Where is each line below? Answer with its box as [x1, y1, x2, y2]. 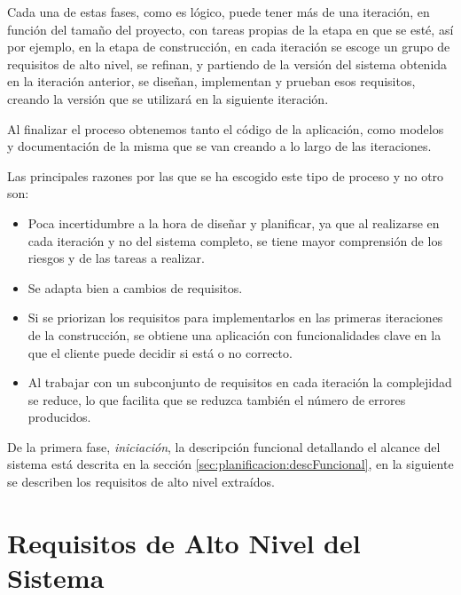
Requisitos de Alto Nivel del [7, 524, 361, 560]
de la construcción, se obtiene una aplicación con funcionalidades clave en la [27, 325, 441, 344]
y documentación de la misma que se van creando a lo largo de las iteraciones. [7, 137, 432, 155]
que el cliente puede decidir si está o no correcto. [27, 343, 293, 361]
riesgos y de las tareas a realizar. [27, 249, 205, 267]
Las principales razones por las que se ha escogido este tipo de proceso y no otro [7, 166, 444, 185]
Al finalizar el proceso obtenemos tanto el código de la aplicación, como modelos [7, 119, 444, 138]
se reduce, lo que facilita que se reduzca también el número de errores [27, 390, 406, 409]
